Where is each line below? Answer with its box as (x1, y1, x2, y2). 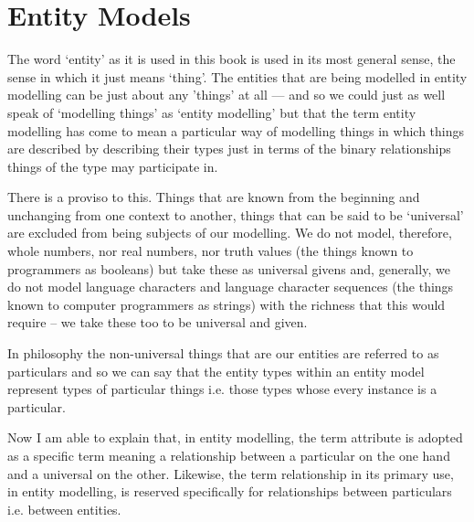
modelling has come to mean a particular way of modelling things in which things (7, 121, 465, 140)
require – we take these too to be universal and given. (7, 313, 308, 332)
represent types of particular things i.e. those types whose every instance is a (7, 379, 437, 399)
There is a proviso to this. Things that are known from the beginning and (7, 187, 420, 207)
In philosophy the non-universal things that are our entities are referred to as (7, 344, 439, 363)
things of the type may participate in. (7, 156, 218, 176)
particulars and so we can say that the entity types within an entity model (7, 361, 425, 380)
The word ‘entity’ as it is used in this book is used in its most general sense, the (7, 49, 456, 69)
